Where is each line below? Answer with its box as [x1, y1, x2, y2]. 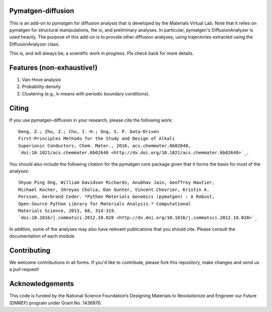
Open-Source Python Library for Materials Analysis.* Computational [18, 201, 191, 206]
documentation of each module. [9, 233, 76, 239]
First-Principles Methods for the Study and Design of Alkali [18, 136, 175, 142]
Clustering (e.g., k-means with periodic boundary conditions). [22, 90, 150, 96]
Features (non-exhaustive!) [9, 63, 98, 72]
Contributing [9, 246, 50, 255]
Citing [9, 103, 29, 113]
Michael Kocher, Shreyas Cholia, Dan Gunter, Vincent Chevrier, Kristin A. [18, 186, 210, 192]
